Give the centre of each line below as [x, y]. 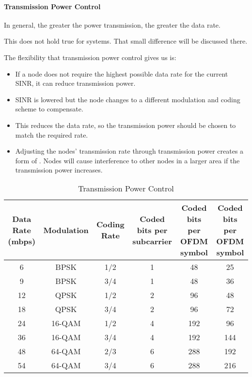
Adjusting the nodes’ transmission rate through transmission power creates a [129, 151]
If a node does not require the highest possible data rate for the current [122, 73]
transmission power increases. [59, 170]
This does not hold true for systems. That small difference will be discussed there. [126, 41]
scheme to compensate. [49, 109]
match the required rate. [52, 134]
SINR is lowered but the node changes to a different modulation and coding [128, 99]
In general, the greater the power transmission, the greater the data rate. [112, 24]
